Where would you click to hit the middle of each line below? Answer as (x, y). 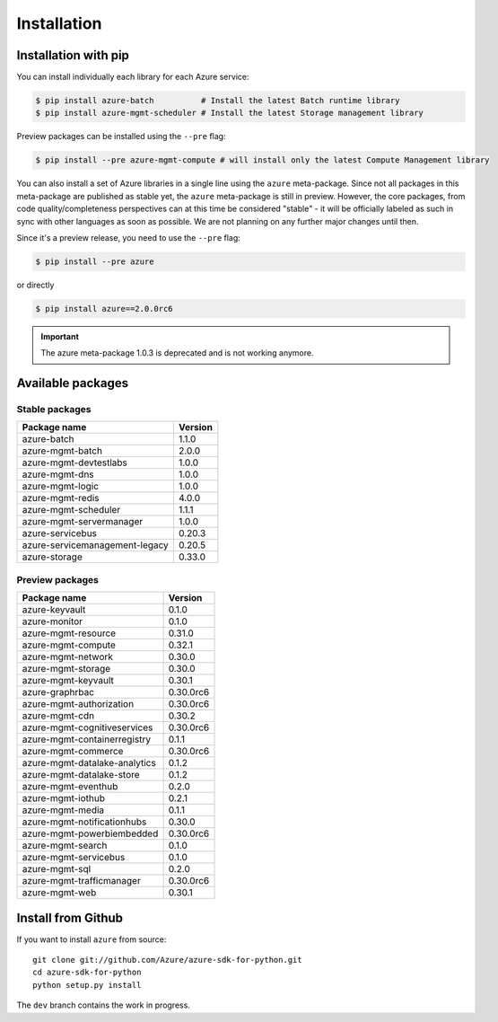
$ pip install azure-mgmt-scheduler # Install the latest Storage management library (229, 113)
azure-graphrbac (58, 692)
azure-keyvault (54, 610)
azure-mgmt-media (63, 810)
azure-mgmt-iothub (64, 798)
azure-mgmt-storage (66, 669)
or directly (35, 285)
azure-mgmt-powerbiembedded (90, 833)
